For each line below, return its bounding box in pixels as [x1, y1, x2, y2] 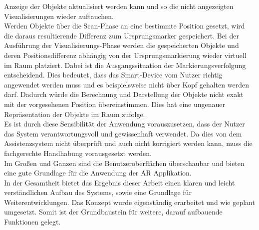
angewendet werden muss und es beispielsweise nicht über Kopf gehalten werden [4, 79, 249, 89]
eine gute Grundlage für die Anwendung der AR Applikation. [4, 167, 192, 178]
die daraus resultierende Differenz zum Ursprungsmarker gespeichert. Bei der [4, 30, 239, 40]
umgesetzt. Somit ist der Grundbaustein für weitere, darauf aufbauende [4, 206, 223, 217]
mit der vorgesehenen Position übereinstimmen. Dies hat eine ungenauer [4, 98, 226, 109]
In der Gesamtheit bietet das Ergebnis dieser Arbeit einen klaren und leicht [4, 177, 235, 187]
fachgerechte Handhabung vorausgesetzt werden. [4, 147, 152, 158]
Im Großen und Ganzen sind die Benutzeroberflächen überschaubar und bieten [4, 157, 245, 168]
